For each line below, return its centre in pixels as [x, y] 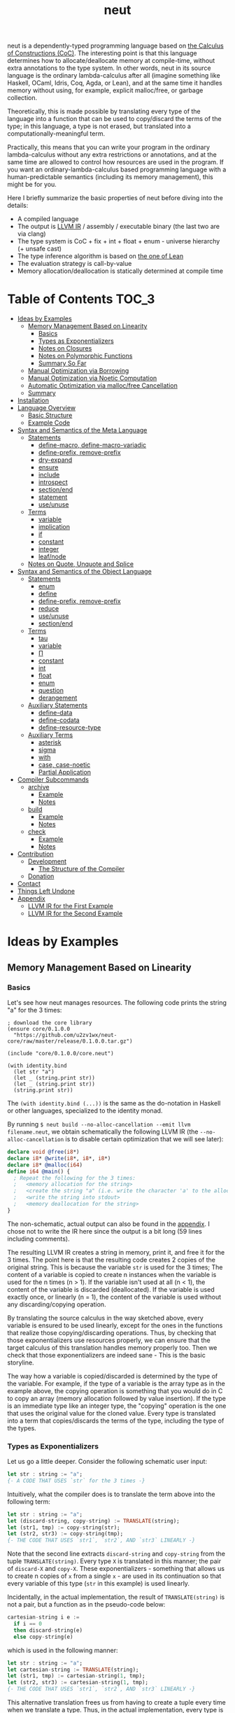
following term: [29, 1501]
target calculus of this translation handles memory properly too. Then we [112, 1347]
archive [38, 787]
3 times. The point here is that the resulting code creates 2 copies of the [111, 1260]
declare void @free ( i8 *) [43, 1152]
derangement [58, 698]
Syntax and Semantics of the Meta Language [82, 430]
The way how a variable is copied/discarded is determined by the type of [113, 1376]
